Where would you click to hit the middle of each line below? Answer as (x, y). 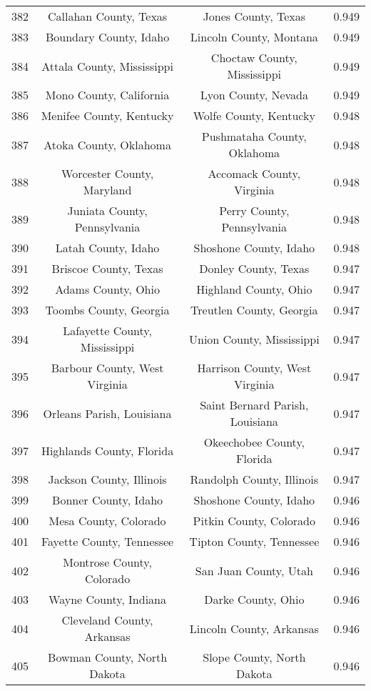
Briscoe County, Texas (107, 268)
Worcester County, (108, 173)
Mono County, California (107, 95)
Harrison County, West (254, 368)
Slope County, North (254, 657)
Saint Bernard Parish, (254, 405)
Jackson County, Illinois (107, 479)
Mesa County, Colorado (107, 521)
